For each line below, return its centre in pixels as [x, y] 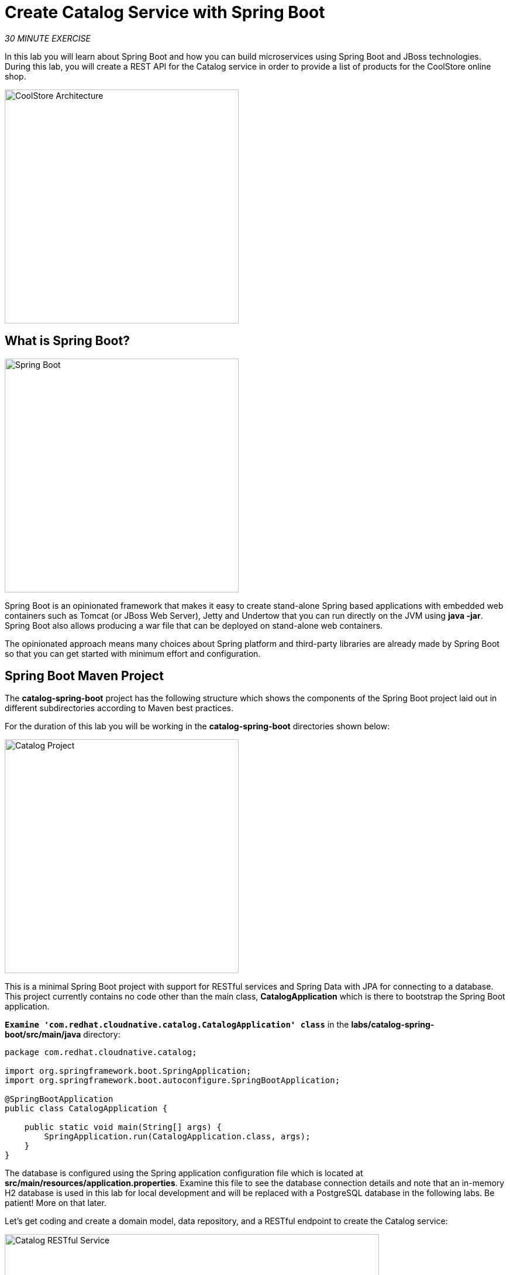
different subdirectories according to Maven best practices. [119, 708]
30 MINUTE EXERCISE [48, 38]
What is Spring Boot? [67, 341]
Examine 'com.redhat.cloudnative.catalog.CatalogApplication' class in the [177, 1025]
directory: [102, 1035]
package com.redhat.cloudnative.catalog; [101, 1052]
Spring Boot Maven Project [84, 676]
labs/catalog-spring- [393, 1025]
